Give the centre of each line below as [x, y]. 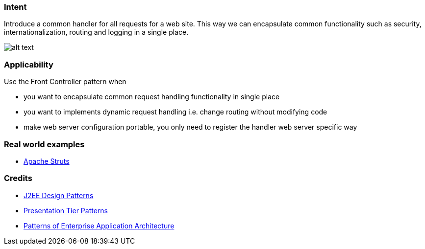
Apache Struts [47, 161]
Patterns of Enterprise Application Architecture [99, 226]
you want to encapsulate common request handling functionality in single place [152, 97]
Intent [15, 7]
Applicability [29, 64]
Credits [18, 178]
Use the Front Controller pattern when [65, 82]
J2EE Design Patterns [59, 195]
